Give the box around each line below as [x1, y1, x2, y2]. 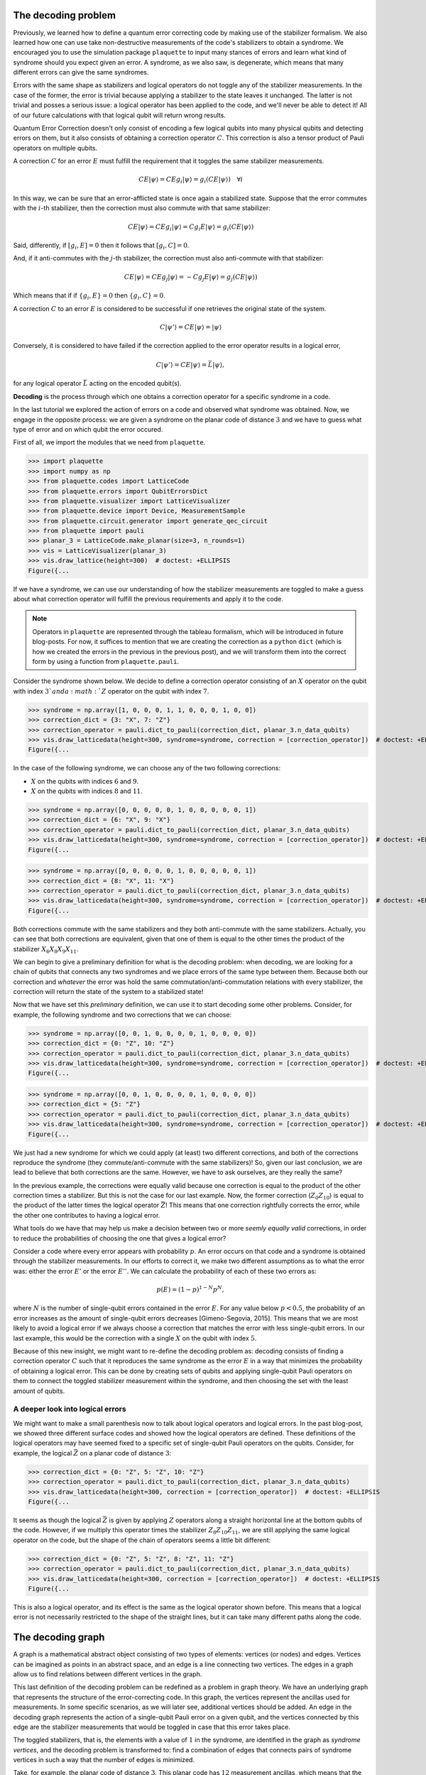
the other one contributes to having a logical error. [13, 1211, 160, 1219]
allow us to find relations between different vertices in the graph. [13, 1669, 202, 1678]
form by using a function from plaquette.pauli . [32, 657, 180, 665]
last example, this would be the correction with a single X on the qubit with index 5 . [13, 1333, 257, 1342]
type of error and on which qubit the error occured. [13, 425, 163, 433]
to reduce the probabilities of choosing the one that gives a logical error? [13, 1234, 226, 1242]
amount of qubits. [13, 1387, 65, 1395]
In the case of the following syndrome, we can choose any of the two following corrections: [13, 764, 281, 772]
